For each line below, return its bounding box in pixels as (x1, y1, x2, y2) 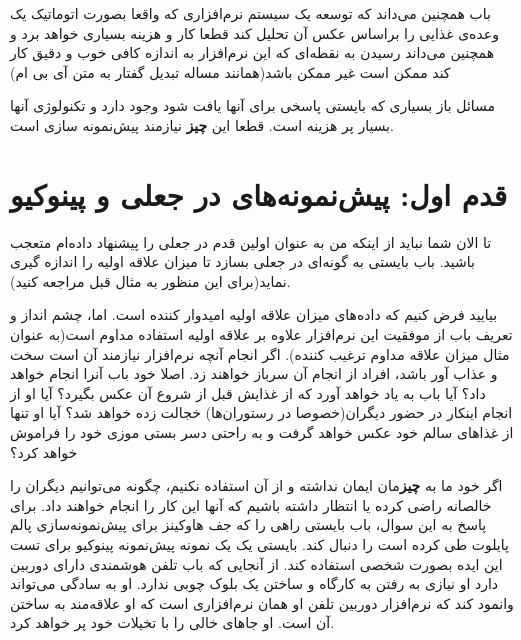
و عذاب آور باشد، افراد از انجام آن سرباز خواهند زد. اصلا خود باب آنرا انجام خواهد (10, 363, 498, 384)
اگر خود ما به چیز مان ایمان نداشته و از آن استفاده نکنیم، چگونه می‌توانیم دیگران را (10, 475, 503, 496)
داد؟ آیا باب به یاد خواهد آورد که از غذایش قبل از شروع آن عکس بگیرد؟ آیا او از (10, 382, 486, 403)
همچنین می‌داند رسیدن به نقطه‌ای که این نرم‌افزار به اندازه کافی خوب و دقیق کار (10, 42, 495, 63)
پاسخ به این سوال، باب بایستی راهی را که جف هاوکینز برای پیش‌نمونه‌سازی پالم (10, 514, 487, 535)
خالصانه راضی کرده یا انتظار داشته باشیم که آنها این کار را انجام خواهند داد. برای (10, 494, 492, 515)
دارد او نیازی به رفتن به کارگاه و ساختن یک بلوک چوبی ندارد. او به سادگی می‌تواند (10, 573, 499, 594)
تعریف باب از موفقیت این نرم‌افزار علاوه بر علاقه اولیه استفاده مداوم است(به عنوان (10, 324, 513, 345)
